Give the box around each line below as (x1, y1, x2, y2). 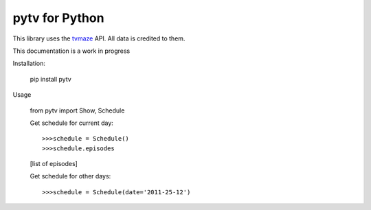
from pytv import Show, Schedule (30, 106, 125, 115)
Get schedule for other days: (30, 172, 111, 180)
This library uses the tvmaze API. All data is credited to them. (12, 34, 185, 43)
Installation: (12, 59, 46, 68)
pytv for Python (12, 10, 104, 25)
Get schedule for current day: (30, 119, 113, 127)
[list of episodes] (30, 160, 78, 168)
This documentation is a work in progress (12, 47, 131, 55)
